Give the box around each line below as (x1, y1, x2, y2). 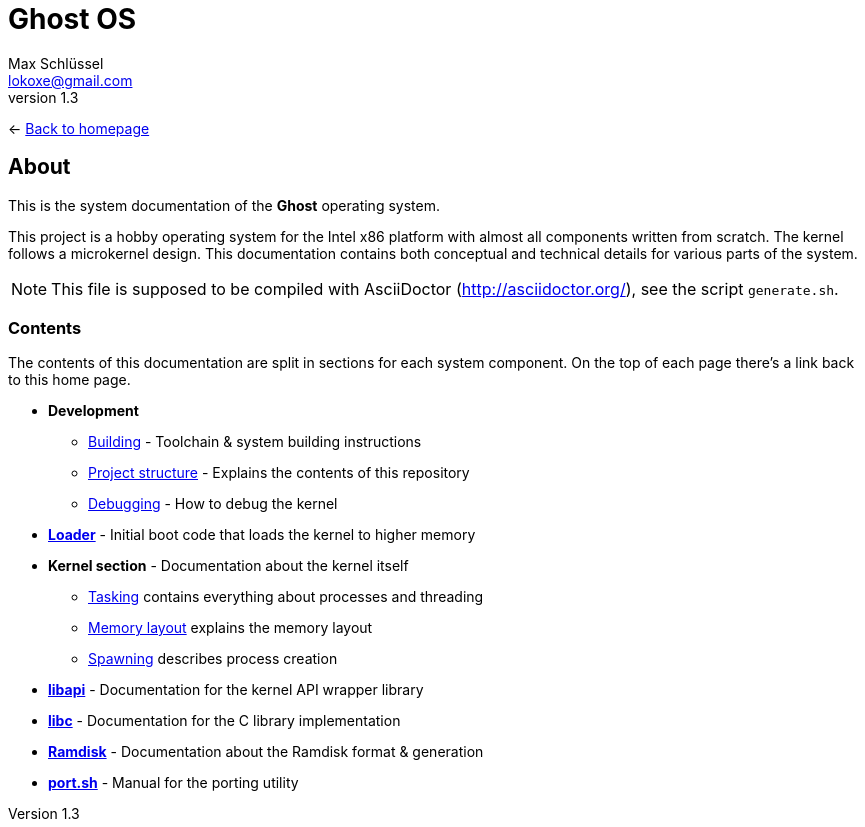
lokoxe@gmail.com (8, 71, 133, 89)
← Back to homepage (8, 119, 150, 137)
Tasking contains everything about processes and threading (88, 588, 484, 606)
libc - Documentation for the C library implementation (48, 712, 401, 730)
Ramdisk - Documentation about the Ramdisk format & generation (48, 743, 484, 761)
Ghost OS (8, 2, 137, 36)
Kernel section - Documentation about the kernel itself (48, 557, 409, 575)
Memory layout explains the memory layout (88, 619, 373, 637)
